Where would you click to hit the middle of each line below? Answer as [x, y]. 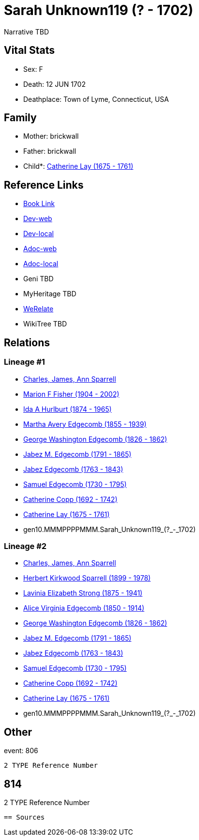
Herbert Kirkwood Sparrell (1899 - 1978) [87, 578]
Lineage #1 [24, 362]
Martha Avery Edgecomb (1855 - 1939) [85, 424]
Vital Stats [30, 50]
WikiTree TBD [45, 324]
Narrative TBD [26, 32]
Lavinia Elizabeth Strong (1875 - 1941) [83, 593]
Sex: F [33, 69]
